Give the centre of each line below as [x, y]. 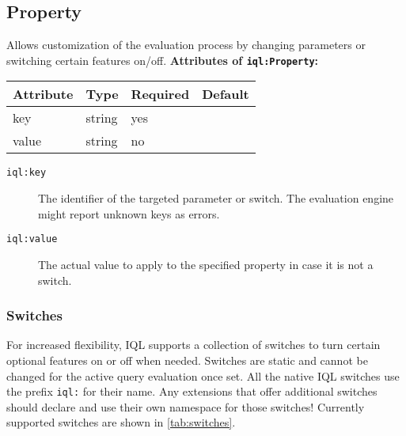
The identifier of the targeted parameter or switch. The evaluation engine [216, 198]
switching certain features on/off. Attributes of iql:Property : [163, 60]
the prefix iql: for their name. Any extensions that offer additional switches [192, 391]
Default [226, 94]
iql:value [32, 239]
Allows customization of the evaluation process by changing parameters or [186, 45]
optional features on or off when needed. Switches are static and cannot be [187, 360]
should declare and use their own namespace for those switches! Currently [186, 406]
